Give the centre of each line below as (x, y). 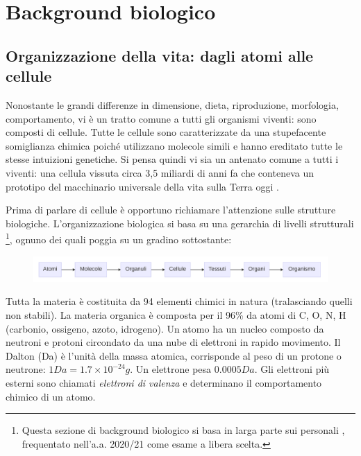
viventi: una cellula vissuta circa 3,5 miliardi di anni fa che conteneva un (160, 172)
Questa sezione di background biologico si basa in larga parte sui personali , (183, 430)
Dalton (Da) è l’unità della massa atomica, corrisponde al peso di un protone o (174, 355)
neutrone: (26, 369)
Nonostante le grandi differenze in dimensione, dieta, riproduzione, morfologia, (172, 104)
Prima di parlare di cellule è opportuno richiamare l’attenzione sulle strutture (171, 210)
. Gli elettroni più (292, 369)
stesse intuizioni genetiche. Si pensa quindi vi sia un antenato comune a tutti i (172, 159)
